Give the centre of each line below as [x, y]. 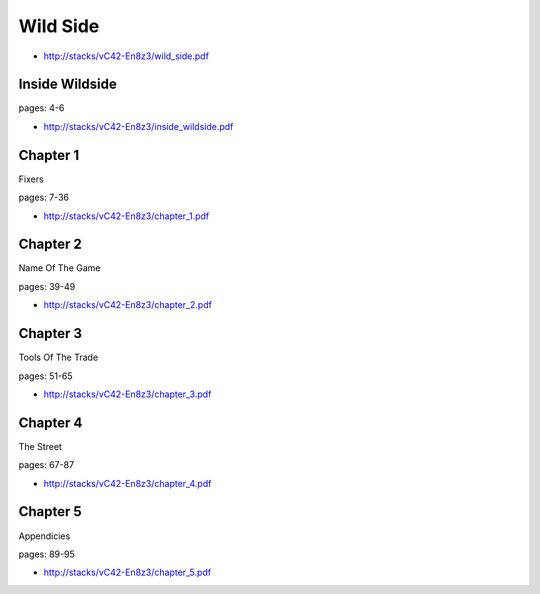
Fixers [31, 179]
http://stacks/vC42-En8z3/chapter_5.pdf [127, 572]
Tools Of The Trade [58, 357]
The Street [40, 446]
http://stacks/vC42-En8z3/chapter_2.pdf [127, 305]
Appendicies [44, 536]
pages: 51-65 [46, 376]
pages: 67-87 [46, 465]
